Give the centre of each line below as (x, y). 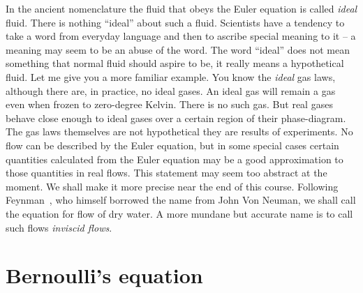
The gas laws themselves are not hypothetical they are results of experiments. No (179, 132)
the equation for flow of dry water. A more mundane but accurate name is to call (179, 213)
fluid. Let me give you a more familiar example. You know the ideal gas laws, (171, 76)
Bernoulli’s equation (104, 275)
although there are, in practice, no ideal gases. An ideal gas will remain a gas (171, 90)
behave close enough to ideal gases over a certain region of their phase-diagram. (176, 118)
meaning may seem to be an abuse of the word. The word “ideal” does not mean (178, 49)
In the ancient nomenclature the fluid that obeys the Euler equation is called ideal (181, 8)
